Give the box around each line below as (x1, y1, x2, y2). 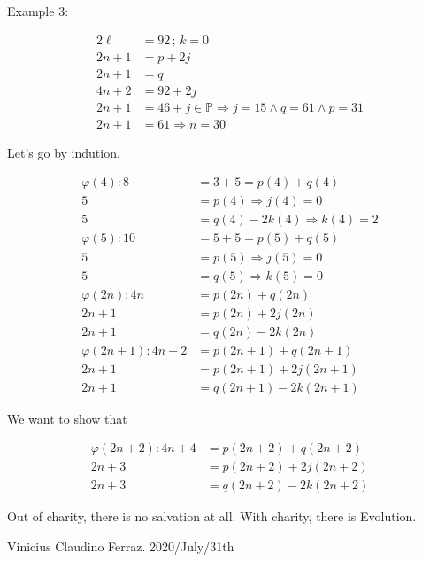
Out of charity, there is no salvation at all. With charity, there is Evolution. (7, 507, 417, 526)
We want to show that (7, 409, 127, 427)
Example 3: (7, 2, 69, 20)
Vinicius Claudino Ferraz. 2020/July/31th (7, 537, 234, 556)
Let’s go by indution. (7, 143, 120, 161)
